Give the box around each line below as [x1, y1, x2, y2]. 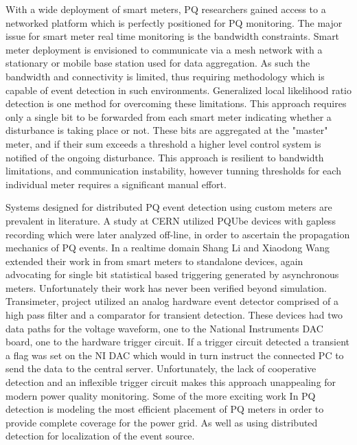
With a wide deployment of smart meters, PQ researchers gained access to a [5, 2, 326, 16]
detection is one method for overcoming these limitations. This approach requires [5, 96, 347, 111]
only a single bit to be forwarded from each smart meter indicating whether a [5, 109, 332, 124]
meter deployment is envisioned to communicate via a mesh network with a [5, 42, 323, 56]
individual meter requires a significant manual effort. [5, 176, 227, 191]
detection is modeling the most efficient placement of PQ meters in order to [5, 402, 324, 416]
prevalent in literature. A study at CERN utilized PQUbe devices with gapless [5, 213, 336, 227]
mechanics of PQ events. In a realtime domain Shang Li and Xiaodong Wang [5, 240, 330, 255]
